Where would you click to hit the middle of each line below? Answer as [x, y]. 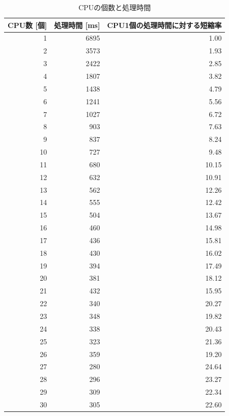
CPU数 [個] [27, 25]
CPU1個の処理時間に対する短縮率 [164, 25]
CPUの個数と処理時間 [115, 7]
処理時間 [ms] [77, 25]
